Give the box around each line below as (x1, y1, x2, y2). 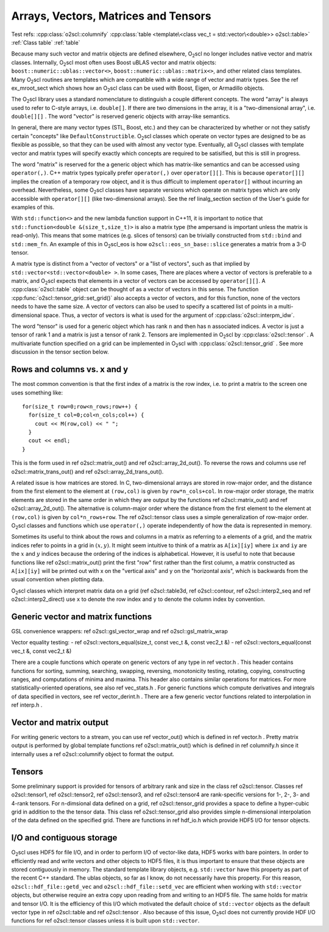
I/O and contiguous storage (11, 832, 118, 843)
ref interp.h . (11, 701, 43, 708)
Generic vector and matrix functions (11, 611, 152, 622)
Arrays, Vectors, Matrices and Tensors (11, 9, 211, 23)
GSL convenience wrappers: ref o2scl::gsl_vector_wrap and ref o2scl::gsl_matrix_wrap (11, 628, 228, 635)
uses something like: (11, 388, 63, 396)
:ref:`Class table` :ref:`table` (11, 38, 80, 46)
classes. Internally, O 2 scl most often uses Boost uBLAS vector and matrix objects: (11, 59, 216, 67)
